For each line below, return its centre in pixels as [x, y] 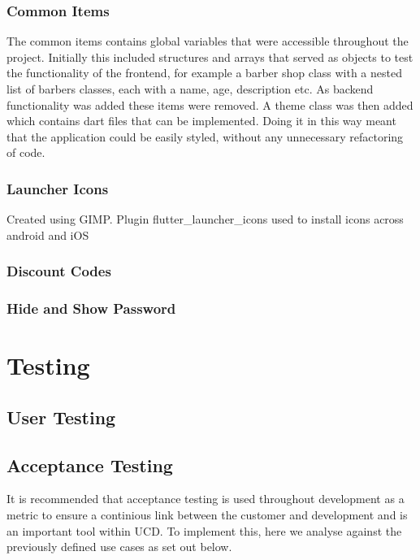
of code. [26, 152]
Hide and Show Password [91, 308]
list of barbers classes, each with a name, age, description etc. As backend [190, 89]
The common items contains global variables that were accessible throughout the [208, 41]
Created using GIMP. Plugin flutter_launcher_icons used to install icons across [205, 219]
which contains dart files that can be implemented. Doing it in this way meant [201, 121]
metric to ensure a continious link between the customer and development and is [207, 515]
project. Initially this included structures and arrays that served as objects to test [210, 56]
